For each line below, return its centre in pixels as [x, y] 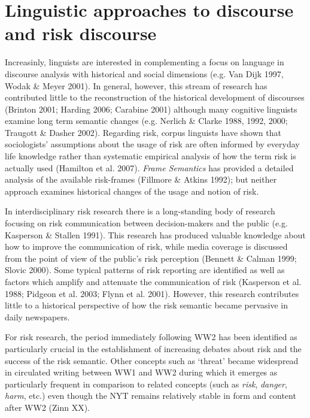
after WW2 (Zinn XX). [48, 407]
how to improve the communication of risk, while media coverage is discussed [146, 246]
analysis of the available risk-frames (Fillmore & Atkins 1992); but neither [141, 179]
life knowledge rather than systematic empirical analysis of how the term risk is [151, 156]
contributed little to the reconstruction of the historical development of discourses [155, 97]
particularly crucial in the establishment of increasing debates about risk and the [153, 348]
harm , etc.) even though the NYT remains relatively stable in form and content [151, 396]
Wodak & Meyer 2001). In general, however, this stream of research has [136, 85]
